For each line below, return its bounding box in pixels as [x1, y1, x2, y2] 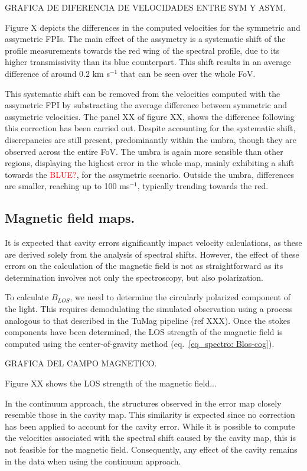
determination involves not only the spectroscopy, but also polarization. [5, 271, 263, 283]
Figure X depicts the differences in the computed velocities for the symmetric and [5, 21, 301, 33]
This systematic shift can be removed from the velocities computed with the [5, 87, 280, 99]
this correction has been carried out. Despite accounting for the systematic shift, [5, 122, 296, 134]
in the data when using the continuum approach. [5, 454, 181, 467]
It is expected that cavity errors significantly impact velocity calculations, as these [5, 236, 302, 249]
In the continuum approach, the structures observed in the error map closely [5, 397, 282, 409]
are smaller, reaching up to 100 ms [5, 180, 130, 192]
